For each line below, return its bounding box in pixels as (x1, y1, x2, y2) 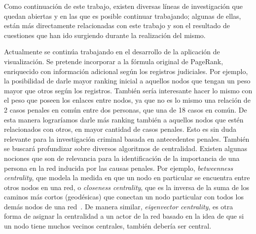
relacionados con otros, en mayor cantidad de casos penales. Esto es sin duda (4, 124, 237, 134)
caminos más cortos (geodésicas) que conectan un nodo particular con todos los (4, 192, 244, 202)
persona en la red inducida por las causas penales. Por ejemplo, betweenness (4, 162, 233, 173)
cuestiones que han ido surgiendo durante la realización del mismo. (4, 30, 206, 40)
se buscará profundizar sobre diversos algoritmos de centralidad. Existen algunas (4, 143, 248, 154)
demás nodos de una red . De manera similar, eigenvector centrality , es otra (4, 201, 233, 211)
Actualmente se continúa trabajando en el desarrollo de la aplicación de (4, 46, 220, 57)
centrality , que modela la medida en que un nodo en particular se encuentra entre (4, 172, 250, 183)
